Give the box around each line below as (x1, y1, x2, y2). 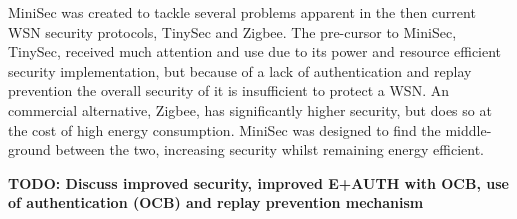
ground (8, 139, 51, 160)
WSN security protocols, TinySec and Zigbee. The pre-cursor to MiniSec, (8, 21, 457, 42)
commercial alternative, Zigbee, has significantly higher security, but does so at (8, 99, 492, 120)
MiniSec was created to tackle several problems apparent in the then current (8, 2, 476, 22)
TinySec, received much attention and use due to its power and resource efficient (8, 41, 502, 62)
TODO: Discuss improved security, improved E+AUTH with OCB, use (8, 172, 509, 193)
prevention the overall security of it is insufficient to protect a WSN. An (8, 80, 449, 101)
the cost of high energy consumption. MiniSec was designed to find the (8, 119, 441, 140)
